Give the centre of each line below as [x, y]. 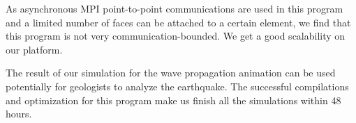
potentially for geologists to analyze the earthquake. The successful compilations [177, 86]
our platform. [34, 49]
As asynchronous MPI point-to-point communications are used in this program [175, 8]
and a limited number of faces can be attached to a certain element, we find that [178, 22]
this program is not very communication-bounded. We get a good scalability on [176, 36]
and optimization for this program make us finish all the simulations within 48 [173, 100]
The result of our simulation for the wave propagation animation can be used [171, 73]
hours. [19, 114]
